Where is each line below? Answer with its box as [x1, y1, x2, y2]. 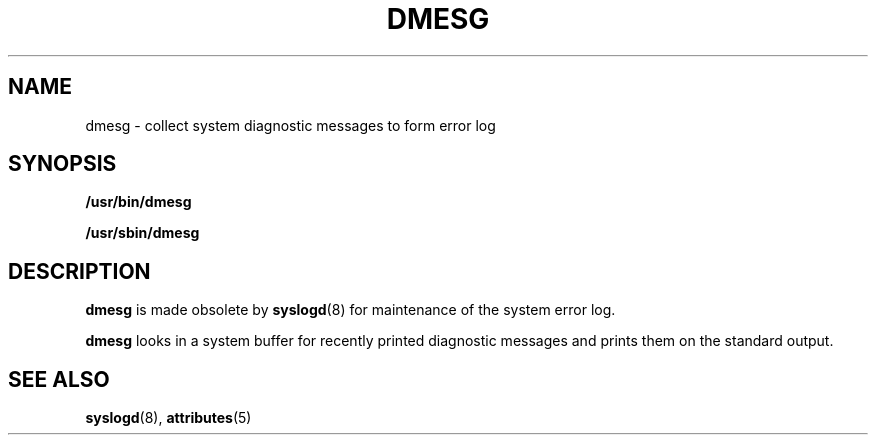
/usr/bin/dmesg [85, 193, 192, 211]
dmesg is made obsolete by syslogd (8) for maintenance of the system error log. [85, 301, 616, 319]
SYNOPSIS [8, 151, 117, 177]
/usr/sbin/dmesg [85, 224, 200, 242]
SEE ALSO [8, 366, 110, 392]
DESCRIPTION [8, 258, 151, 284]
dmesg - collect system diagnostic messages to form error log [85, 116, 496, 134]
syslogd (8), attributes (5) [85, 409, 252, 427]
